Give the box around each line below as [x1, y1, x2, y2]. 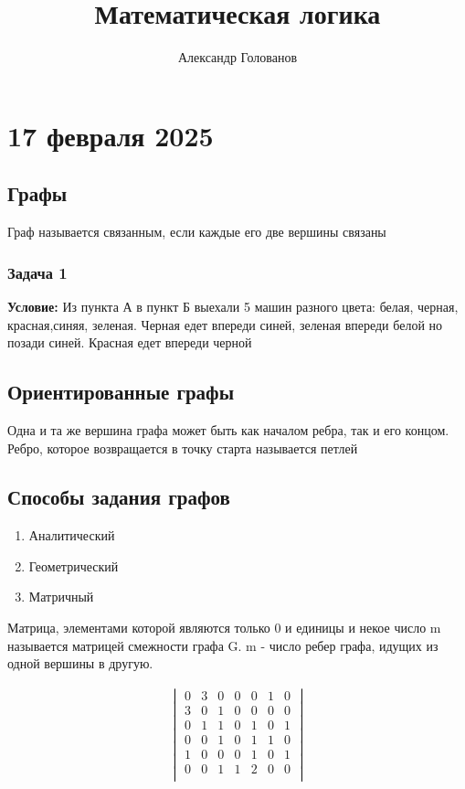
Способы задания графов [7, 483, 230, 511]
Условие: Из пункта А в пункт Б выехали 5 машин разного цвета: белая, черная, [7, 296, 459, 315]
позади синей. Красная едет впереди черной [7, 333, 252, 352]
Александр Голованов [177, 48, 298, 67]
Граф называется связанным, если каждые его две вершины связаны [7, 222, 386, 241]
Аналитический [28, 526, 115, 545]
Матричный [28, 587, 94, 606]
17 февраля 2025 [7, 116, 214, 154]
